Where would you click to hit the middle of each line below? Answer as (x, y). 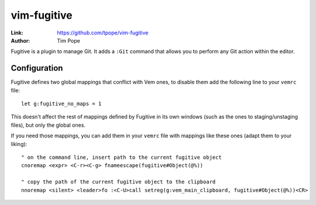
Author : (20, 40)
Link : (17, 33)
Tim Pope (68, 40)
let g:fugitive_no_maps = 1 (61, 104)
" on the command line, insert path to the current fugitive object (121, 157)
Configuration (37, 68)
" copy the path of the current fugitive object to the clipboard (118, 182)
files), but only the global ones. (48, 125)
